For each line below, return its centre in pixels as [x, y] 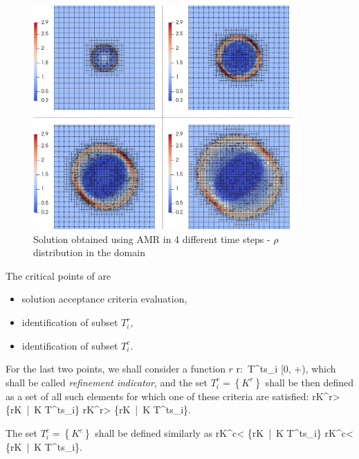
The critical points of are [58, 275]
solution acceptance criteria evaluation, [104, 299]
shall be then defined [309, 382]
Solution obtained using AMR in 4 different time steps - [152, 238]
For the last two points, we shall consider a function [116, 369]
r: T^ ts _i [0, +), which [286, 369]
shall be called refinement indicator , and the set [107, 382]
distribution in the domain [89, 252]
